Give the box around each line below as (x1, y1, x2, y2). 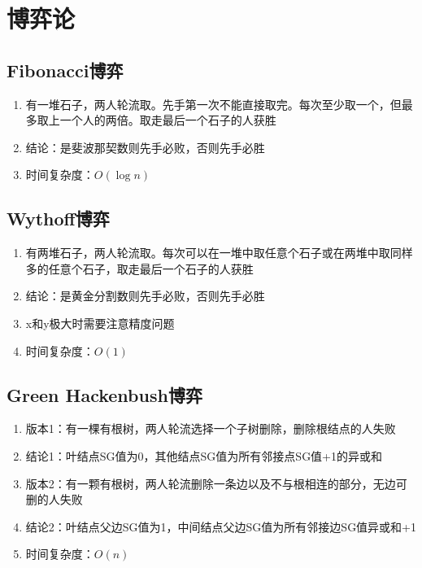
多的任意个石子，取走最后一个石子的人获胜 (25, 260, 254, 277)
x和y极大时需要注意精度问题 (25, 314, 175, 331)
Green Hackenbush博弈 (7, 382, 202, 407)
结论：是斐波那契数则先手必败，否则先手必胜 (25, 138, 265, 155)
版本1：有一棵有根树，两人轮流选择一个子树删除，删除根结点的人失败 (25, 420, 396, 437)
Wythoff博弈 (7, 206, 110, 231)
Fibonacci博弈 (7, 57, 124, 82)
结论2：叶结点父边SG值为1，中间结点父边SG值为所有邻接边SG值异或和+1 (25, 518, 417, 535)
